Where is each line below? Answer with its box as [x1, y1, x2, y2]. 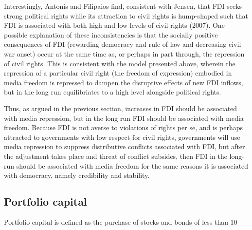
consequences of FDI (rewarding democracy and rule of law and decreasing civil [4, 39, 241, 49]
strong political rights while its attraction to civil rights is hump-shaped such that [4, 10, 248, 20]
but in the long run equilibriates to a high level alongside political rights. [4, 87, 221, 97]
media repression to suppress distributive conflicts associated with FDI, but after [4, 141, 245, 152]
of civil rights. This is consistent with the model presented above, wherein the [4, 58, 235, 68]
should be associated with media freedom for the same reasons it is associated [16, 160, 249, 171]
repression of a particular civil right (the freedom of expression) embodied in [4, 68, 232, 78]
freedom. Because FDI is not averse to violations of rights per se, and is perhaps [4, 122, 243, 133]
